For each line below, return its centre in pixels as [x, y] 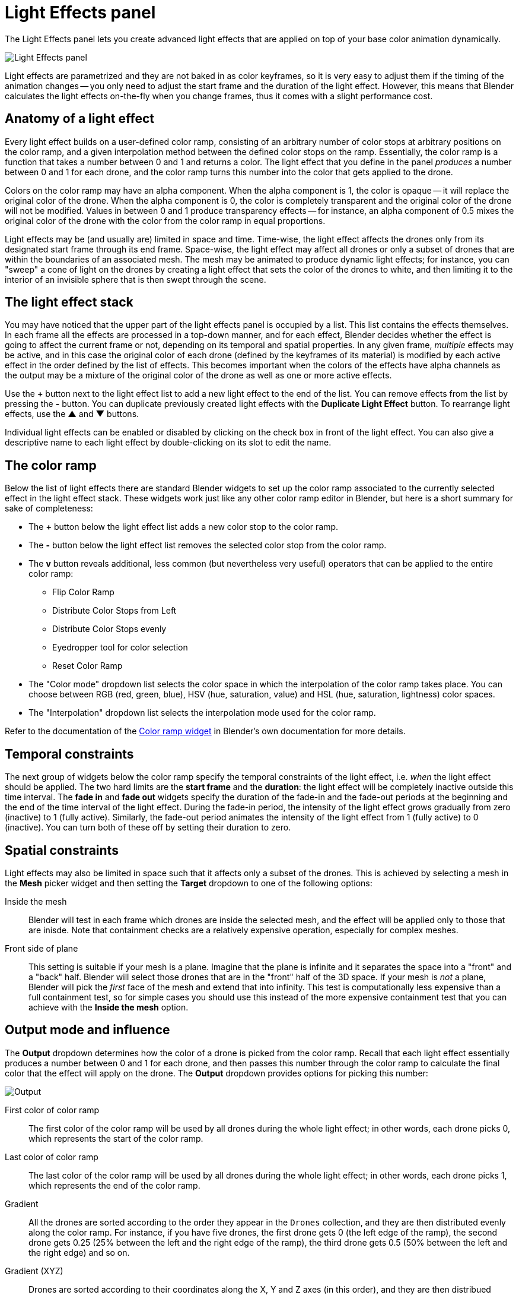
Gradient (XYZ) [34, 1271]
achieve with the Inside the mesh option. [109, 1007]
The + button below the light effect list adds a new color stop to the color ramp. [184, 527]
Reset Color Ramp [87, 666]
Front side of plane [42, 948]
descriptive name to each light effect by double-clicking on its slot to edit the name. [168, 443]
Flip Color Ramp [83, 592]
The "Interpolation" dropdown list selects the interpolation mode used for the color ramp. [202, 713]
